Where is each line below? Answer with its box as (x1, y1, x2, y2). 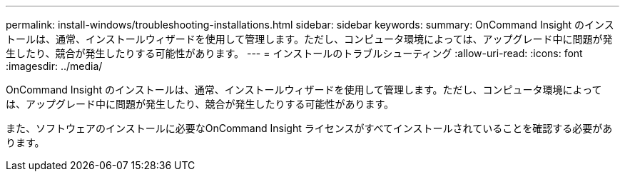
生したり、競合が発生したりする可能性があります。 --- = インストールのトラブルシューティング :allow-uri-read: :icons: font (6, 47, 583, 59)
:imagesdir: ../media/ (6, 60, 103, 72)
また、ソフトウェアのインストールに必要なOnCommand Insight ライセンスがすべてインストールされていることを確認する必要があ (6, 122, 613, 134)
